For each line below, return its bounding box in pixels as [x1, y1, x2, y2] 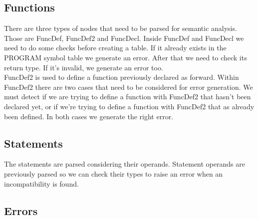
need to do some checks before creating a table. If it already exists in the [4, 42, 227, 53]
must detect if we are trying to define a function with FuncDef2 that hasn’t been [4, 91, 251, 102]
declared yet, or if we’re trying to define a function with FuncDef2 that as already [4, 101, 255, 111]
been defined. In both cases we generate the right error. [4, 111, 174, 121]
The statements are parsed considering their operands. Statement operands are [4, 159, 245, 169]
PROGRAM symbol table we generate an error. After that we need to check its [4, 52, 247, 62]
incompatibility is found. [4, 178, 79, 189]
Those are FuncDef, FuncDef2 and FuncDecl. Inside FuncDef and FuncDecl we [4, 32, 244, 43]
